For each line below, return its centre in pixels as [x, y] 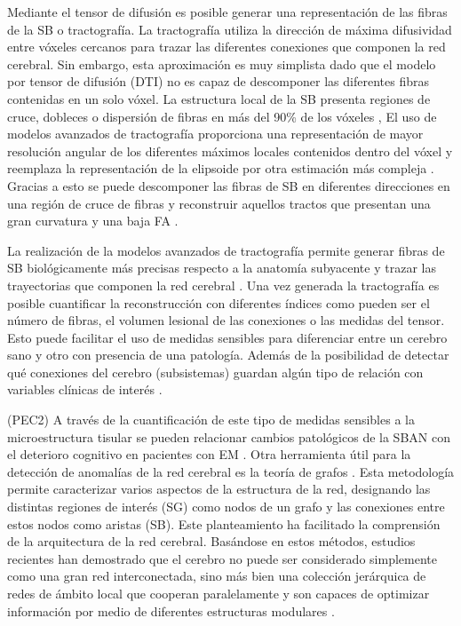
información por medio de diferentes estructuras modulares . [171, 610]
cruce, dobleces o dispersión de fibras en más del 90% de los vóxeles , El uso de [222, 116]
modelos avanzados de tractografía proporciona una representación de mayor [215, 134]
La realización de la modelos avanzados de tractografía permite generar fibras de [226, 250]
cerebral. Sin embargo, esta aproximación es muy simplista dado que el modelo [222, 63]
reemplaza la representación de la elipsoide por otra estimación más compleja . [221, 168]
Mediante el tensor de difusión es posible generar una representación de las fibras [227, 12]
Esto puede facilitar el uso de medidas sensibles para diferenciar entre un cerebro [227, 337]
